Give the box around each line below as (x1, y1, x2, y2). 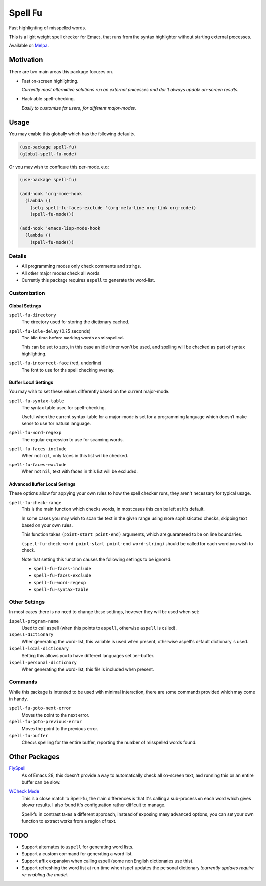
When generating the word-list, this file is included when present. (21, 666, 155, 672)
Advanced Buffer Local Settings (9, 481, 76, 487)
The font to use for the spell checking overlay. (21, 367, 115, 373)
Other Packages (9, 753, 60, 761)
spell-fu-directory (9, 312, 56, 318)
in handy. (9, 696, 28, 702)
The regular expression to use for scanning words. (21, 436, 124, 442)
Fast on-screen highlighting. (21, 78, 79, 84)
